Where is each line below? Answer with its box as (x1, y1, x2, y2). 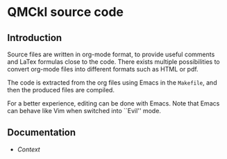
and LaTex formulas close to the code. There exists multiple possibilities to (7, 58, 220, 66)
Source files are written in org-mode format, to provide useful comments (7, 50, 215, 58)
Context (17, 145, 40, 153)
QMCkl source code (7, 4, 124, 20)
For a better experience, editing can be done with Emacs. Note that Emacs (7, 99, 220, 108)
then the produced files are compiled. (7, 86, 115, 94)
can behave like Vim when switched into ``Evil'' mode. (7, 107, 162, 115)
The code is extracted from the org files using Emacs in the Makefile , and (7, 78, 217, 87)
